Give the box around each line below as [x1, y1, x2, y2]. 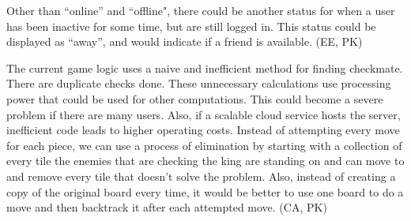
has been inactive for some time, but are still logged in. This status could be [6, 17, 376, 34]
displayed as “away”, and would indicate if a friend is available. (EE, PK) [6, 33, 363, 50]
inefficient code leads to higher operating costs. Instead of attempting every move [6, 122, 400, 138]
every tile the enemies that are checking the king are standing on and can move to [6, 152, 405, 169]
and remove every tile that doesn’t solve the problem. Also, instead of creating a [6, 167, 396, 184]
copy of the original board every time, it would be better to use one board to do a [6, 183, 404, 200]
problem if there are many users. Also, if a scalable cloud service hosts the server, [6, 106, 401, 122]
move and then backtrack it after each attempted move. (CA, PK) [6, 199, 327, 215]
